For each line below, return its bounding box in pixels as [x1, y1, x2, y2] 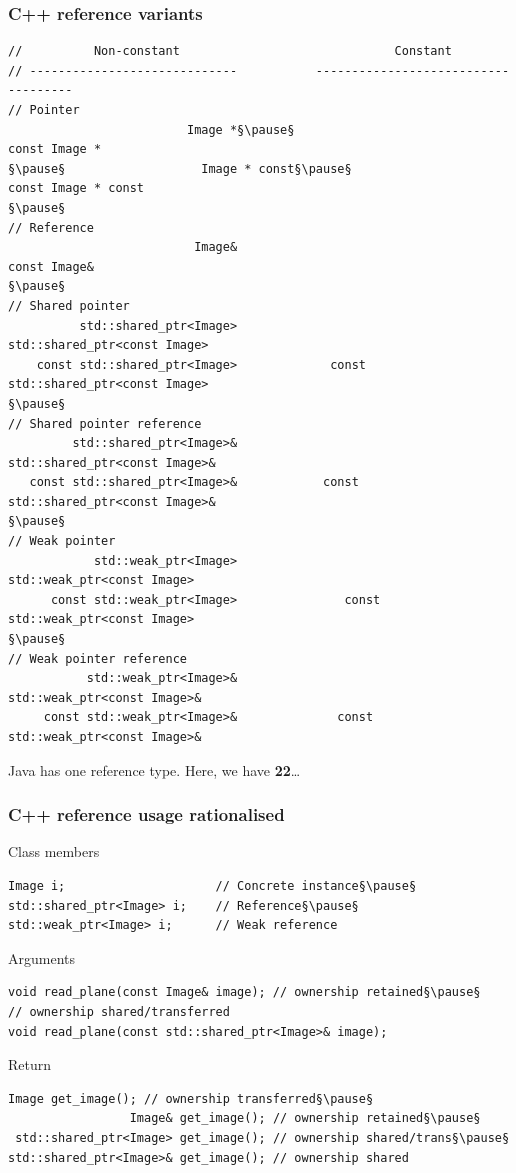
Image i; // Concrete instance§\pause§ [8, 879, 417, 893]
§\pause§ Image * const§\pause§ [8, 161, 352, 176]
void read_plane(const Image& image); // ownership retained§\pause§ [8, 985, 481, 1000]
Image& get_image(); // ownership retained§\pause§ [129, 1111, 481, 1126]
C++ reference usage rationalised [8, 802, 285, 827]
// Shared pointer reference [8, 416, 202, 431]
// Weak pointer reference [8, 651, 187, 666]
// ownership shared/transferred [8, 1004, 230, 1019]
